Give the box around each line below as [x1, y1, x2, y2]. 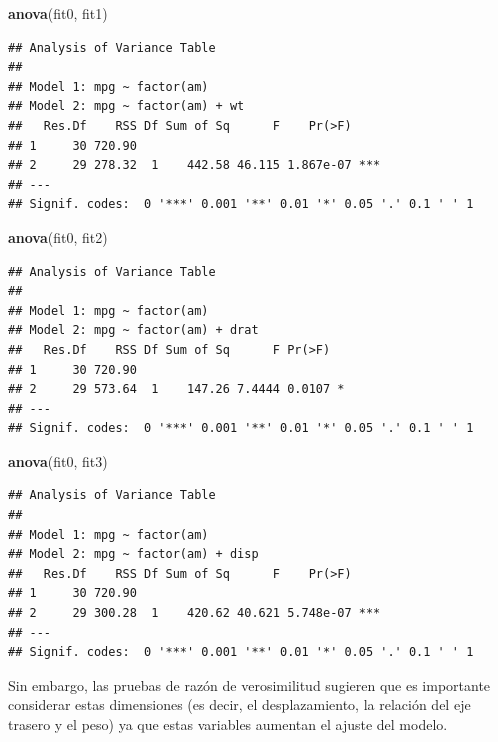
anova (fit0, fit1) [8, 3, 108, 23]
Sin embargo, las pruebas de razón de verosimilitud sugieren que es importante [8, 674, 491, 695]
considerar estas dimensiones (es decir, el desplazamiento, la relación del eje [8, 694, 471, 715]
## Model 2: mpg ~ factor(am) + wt [8, 99, 245, 114]
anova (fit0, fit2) [8, 226, 108, 247]
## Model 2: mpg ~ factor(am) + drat [8, 323, 259, 338]
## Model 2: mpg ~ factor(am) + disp [8, 547, 259, 562]
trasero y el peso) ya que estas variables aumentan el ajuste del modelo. [8, 714, 448, 734]
